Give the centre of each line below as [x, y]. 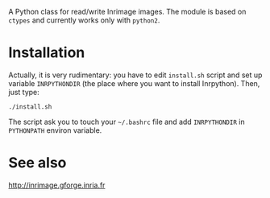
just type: [24, 92]
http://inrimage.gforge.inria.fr [57, 185]
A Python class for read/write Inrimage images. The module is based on [127, 12]
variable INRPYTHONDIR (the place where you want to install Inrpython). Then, [134, 83]
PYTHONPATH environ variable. [55, 130]
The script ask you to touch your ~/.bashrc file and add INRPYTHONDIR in [127, 122]
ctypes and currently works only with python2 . [84, 20]
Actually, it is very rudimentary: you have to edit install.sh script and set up [135, 75]
